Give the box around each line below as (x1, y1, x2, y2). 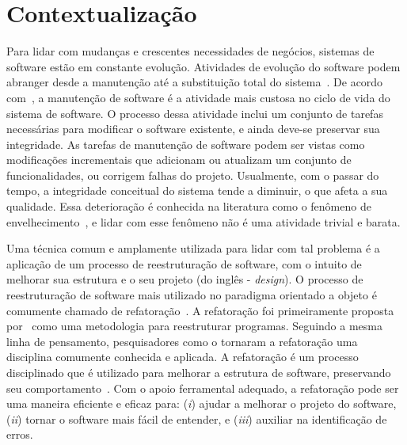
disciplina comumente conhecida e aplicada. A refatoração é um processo (6, 348, 359, 365)
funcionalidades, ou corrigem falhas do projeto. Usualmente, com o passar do (6, 166, 379, 183)
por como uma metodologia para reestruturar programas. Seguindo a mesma (6, 318, 382, 334)
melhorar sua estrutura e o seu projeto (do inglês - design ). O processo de (6, 271, 363, 287)
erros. (6, 426, 33, 443)
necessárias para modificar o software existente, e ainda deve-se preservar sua (6, 120, 380, 137)
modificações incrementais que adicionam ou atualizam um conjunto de (6, 151, 352, 168)
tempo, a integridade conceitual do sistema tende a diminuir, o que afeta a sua (6, 182, 388, 199)
